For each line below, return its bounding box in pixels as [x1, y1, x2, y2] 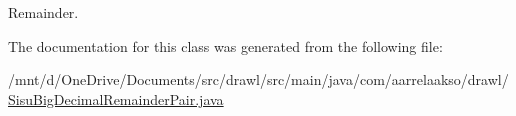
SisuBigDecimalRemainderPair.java [8, 88, 224, 109]
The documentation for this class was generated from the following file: [8, 35, 443, 56]
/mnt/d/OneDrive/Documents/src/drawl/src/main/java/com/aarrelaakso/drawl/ [8, 69, 509, 90]
